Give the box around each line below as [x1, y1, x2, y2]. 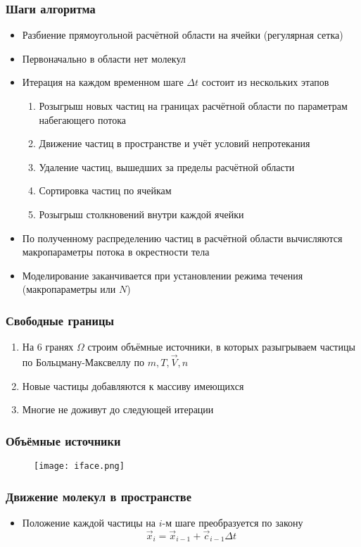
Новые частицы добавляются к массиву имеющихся [22, 378, 244, 393]
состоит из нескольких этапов [201, 75, 329, 89]
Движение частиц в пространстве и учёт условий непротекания [39, 136, 310, 151]
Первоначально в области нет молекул [22, 51, 186, 65]
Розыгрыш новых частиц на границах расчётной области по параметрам [39, 99, 348, 113]
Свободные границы [6, 311, 115, 329]
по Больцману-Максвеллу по [22, 354, 144, 369]
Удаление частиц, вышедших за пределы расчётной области [39, 159, 295, 174]
